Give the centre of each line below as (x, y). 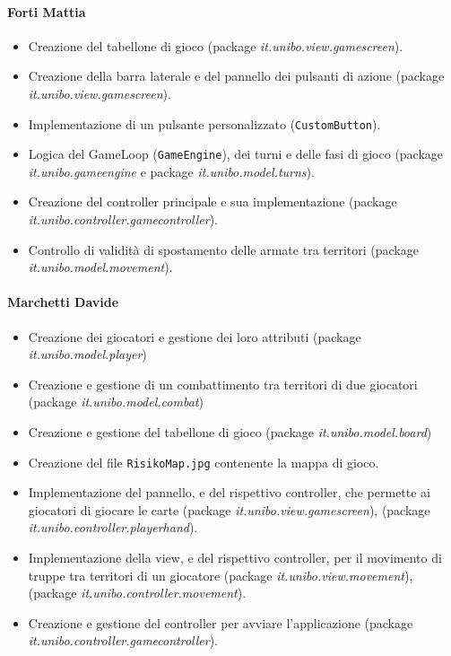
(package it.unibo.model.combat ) (116, 402)
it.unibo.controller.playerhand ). (113, 527)
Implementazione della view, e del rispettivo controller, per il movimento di (235, 558)
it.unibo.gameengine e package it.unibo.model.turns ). (171, 171)
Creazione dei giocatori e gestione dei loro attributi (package (195, 336)
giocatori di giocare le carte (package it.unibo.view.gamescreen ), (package (229, 509)
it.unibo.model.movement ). (100, 267)
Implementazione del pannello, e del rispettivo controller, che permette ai (230, 492)
